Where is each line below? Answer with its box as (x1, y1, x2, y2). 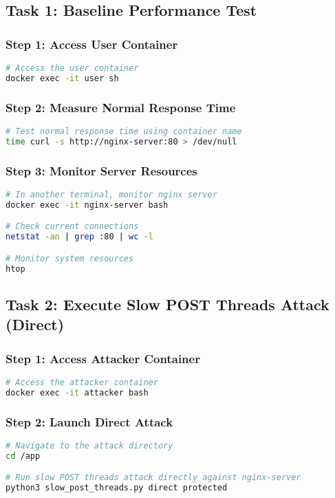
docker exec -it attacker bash (6, 387, 149, 398)
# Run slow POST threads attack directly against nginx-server (6, 473, 301, 483)
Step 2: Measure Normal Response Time (6, 98, 236, 116)
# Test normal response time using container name (6, 126, 242, 136)
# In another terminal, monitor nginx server (6, 189, 217, 199)
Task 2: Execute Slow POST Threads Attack (6, 293, 329, 314)
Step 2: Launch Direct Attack (6, 413, 173, 430)
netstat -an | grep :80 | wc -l (6, 232, 153, 242)
